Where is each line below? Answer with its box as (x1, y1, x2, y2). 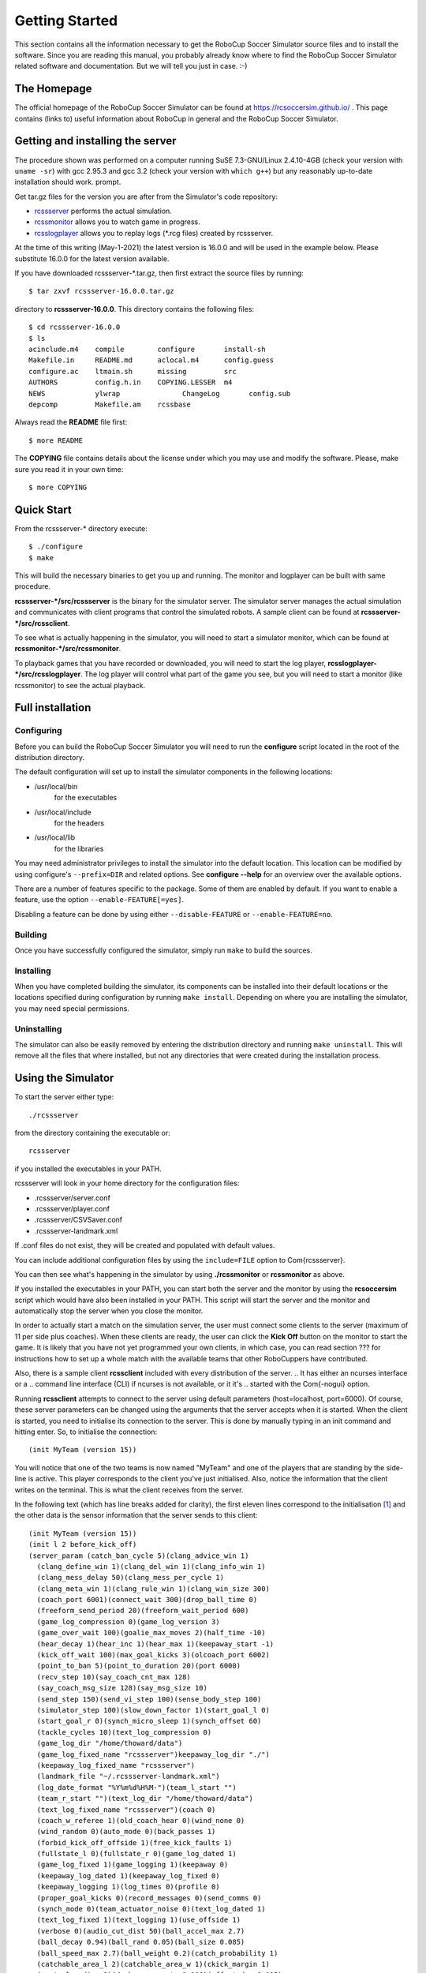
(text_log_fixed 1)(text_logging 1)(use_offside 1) (36, 1915, 241, 1925)
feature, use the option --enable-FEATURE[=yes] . (14, 895, 185, 904)
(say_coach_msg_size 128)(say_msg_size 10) (36, 1683, 208, 1693)
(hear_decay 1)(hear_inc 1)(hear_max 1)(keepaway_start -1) (36, 1639, 275, 1649)
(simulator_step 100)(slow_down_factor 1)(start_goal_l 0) (36, 1705, 270, 1714)
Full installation (14, 701, 92, 714)
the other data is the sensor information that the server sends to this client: (14, 1511, 258, 1520)
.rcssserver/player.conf (34, 1204, 110, 1213)
